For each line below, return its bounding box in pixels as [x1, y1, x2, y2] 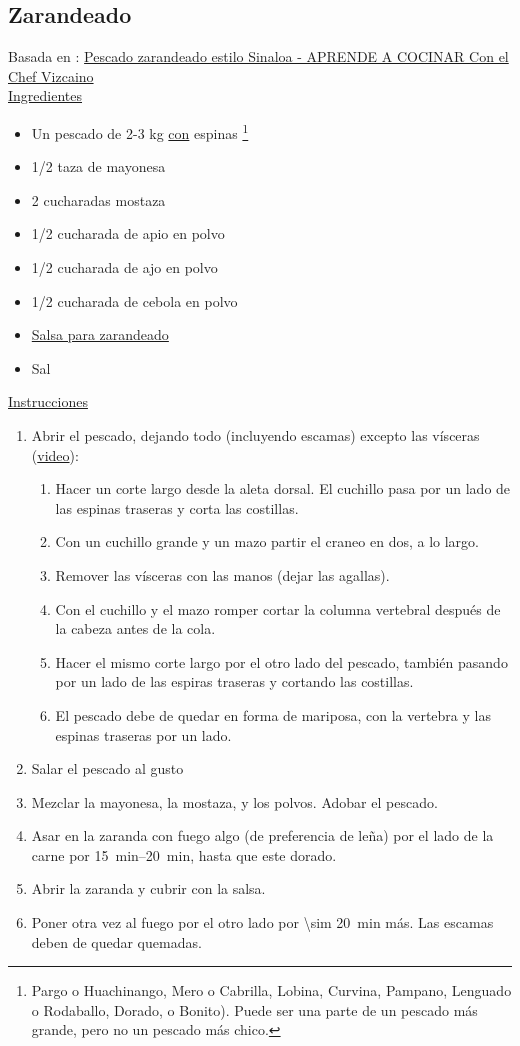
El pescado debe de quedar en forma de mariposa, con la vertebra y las [55, 704, 491, 725]
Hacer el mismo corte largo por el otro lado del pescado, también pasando [55, 651, 508, 672]
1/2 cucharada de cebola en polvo [31, 290, 238, 311]
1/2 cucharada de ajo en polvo [31, 257, 218, 278]
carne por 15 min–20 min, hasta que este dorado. [31, 844, 337, 865]
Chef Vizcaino [8, 65, 94, 86]
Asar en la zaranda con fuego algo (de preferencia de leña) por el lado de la [31, 825, 494, 846]
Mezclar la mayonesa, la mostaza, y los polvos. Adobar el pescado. [31, 791, 438, 812]
